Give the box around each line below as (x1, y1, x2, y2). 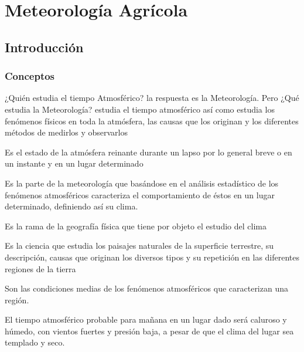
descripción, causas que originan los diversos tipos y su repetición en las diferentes (5, 251, 300, 263)
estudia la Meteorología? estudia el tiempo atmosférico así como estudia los (5, 103, 275, 115)
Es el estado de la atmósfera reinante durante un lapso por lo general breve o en (5, 145, 292, 158)
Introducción (5, 38, 84, 56)
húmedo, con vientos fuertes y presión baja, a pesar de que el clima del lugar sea (5, 324, 294, 337)
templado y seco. (5, 336, 65, 348)
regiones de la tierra (5, 262, 76, 275)
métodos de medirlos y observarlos (5, 126, 128, 138)
